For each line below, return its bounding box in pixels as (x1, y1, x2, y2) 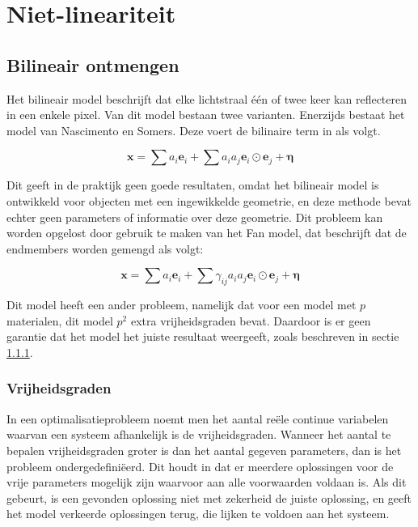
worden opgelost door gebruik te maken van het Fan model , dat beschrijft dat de (6, 224, 407, 241)
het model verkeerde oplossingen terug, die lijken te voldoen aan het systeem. (6, 505, 390, 522)
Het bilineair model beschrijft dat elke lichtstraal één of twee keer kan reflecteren (6, 90, 407, 107)
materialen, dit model (6, 312, 113, 329)
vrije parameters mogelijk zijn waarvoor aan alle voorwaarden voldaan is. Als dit (6, 474, 407, 491)
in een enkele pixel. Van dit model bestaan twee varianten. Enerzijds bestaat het (6, 106, 405, 123)
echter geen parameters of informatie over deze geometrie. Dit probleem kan (6, 208, 383, 225)
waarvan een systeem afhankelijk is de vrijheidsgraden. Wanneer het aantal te (6, 426, 391, 443)
